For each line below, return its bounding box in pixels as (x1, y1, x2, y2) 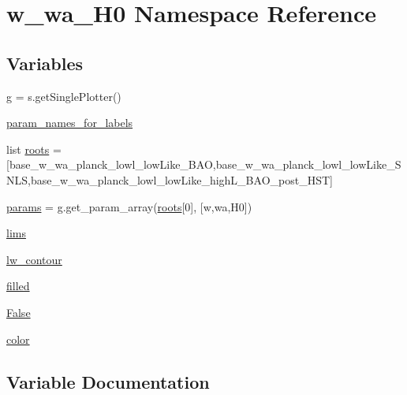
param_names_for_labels (6, 114, 133, 131)
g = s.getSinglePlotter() (6, 88, 121, 104)
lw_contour (6, 251, 62, 267)
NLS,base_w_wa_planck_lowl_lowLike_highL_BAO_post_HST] (6, 171, 333, 188)
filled (6, 278, 30, 294)
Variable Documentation (6, 369, 210, 393)
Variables (6, 50, 84, 75)
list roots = (6, 140, 62, 157)
